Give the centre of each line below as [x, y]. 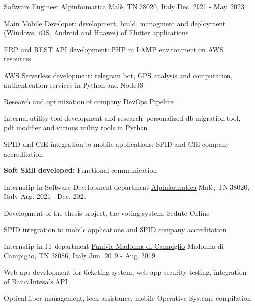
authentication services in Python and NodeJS [74, 85]
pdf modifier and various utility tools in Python [76, 127]
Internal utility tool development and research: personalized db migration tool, [122, 118]
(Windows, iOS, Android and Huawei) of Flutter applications [96, 33]
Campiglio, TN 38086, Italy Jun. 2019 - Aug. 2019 [80, 255]
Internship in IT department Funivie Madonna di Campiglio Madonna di [114, 246]
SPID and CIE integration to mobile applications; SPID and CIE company [117, 144]
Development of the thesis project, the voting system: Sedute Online [107, 212]
